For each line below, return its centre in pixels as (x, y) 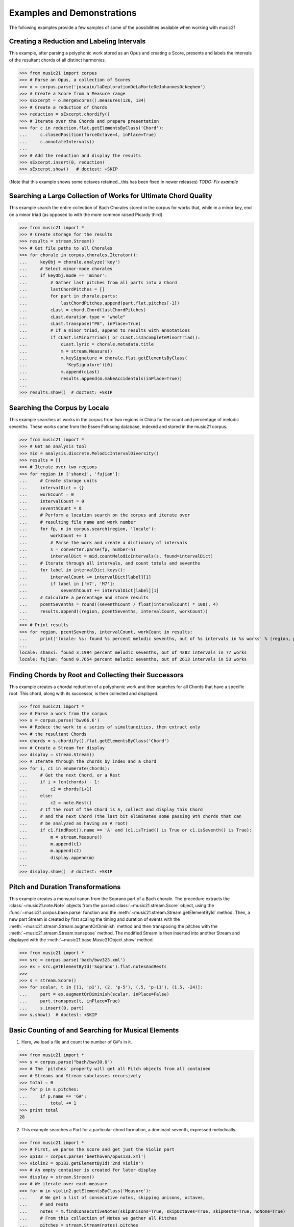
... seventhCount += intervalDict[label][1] (89, 591)
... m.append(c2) (50, 851)
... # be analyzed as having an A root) (74, 823)
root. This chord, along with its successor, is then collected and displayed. (84, 694)
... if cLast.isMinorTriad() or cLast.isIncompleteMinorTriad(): (110, 337)
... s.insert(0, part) (52, 1008)
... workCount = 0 (47, 494)
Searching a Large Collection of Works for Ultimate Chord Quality (111, 196)
